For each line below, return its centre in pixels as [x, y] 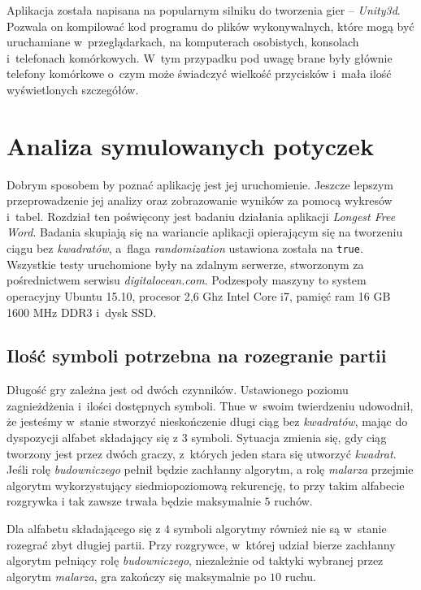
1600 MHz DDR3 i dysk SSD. [82, 312]
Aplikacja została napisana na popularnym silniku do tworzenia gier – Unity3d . [204, 10]
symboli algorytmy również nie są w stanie [280, 529]
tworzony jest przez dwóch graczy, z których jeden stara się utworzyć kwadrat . [202, 453]
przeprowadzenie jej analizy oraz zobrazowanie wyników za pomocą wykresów [200, 200]
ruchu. [300, 576]
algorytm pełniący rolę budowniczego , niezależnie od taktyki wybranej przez [195, 560]
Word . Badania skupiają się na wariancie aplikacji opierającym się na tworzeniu [205, 232]
